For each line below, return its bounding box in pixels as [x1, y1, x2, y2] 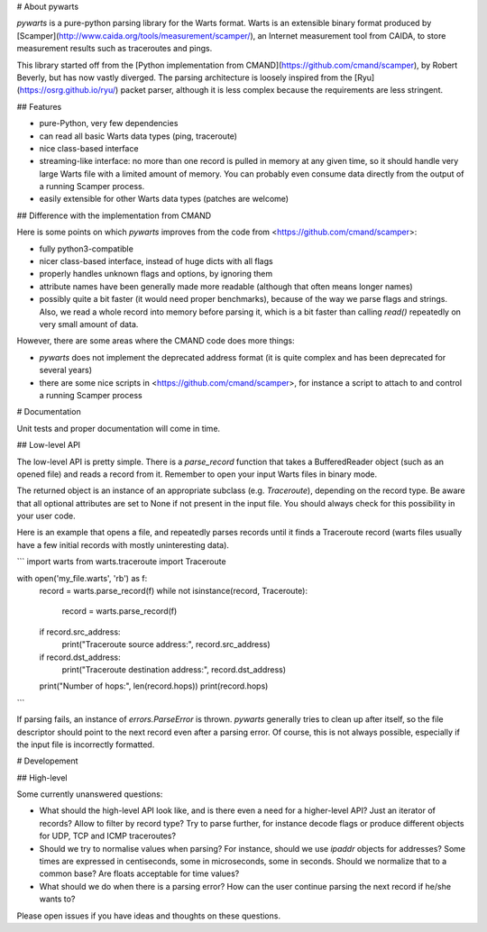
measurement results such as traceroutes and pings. [16, 43, 213, 54]
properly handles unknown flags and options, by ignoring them [39, 269, 273, 279]
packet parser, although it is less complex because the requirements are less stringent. [120, 85, 444, 96]
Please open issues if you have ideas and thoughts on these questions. [16, 910, 281, 921]
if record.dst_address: [39, 652, 121, 662]
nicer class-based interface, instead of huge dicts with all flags [39, 256, 274, 267]
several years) [39, 365, 93, 376]
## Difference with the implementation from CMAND [16, 210, 212, 221]
